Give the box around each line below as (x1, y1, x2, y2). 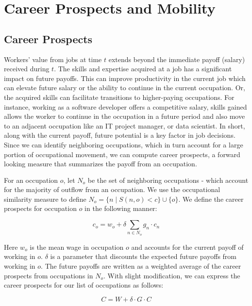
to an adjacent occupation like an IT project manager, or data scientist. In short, (4, 120, 245, 130)
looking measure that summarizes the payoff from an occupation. (4, 159, 197, 169)
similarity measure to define (4, 193, 86, 204)
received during (4, 64, 50, 74)
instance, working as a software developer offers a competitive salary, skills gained (4, 101, 247, 112)
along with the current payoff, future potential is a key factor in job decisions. (4, 130, 235, 140)
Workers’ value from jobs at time (4, 54, 102, 64)
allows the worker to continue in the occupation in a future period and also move (4, 111, 245, 121)
